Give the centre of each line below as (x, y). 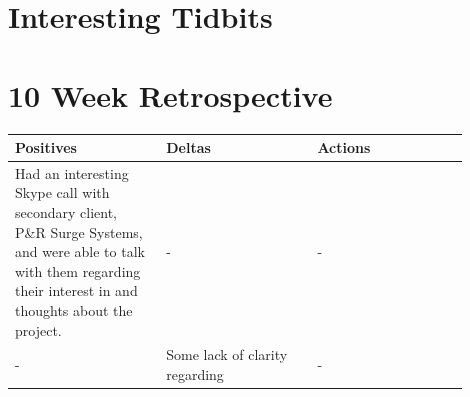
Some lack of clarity (227, 354)
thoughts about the (74, 310)
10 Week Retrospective (170, 94)
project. (38, 329)
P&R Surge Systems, (79, 231)
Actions (344, 147)
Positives (46, 147)
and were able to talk (80, 251)
